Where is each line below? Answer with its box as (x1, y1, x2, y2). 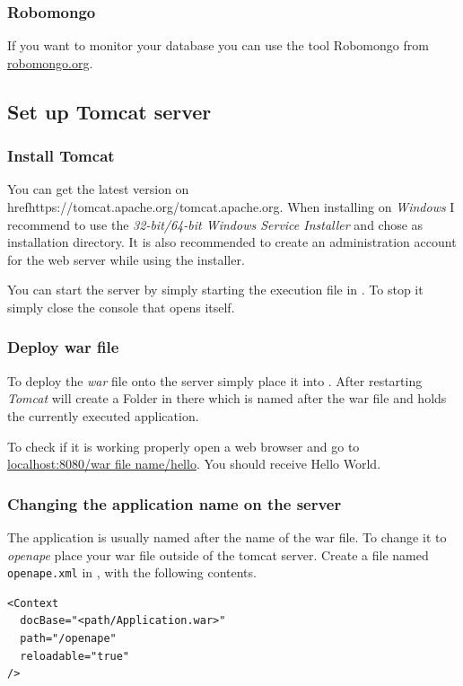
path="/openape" (20, 632, 117, 645)
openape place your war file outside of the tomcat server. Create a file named (7, 545, 429, 564)
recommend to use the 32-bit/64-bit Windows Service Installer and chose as (7, 215, 424, 233)
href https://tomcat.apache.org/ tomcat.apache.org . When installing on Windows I (7, 198, 455, 215)
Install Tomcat (7, 145, 115, 167)
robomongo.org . (7, 53, 93, 72)
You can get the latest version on (7, 180, 189, 198)
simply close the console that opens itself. (7, 297, 235, 316)
